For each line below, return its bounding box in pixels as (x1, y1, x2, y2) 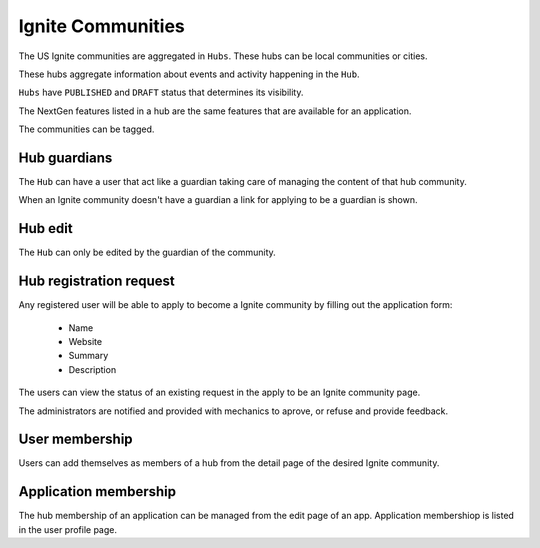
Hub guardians (18, 149, 113, 166)
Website (68, 336, 103, 347)
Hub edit (18, 220, 74, 237)
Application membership (18, 483, 177, 500)
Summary (68, 350, 109, 362)
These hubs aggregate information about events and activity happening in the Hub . (18, 68, 360, 80)
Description (68, 363, 117, 375)
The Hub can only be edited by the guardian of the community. (18, 246, 277, 259)
